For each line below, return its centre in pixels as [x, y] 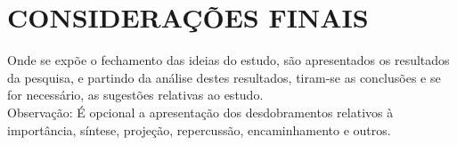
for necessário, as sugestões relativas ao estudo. [135, 95]
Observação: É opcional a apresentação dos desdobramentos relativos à [200, 112]
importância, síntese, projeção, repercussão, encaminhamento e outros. [199, 129]
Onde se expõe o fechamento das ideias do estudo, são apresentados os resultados [228, 60]
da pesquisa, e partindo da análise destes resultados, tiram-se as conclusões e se [224, 77]
